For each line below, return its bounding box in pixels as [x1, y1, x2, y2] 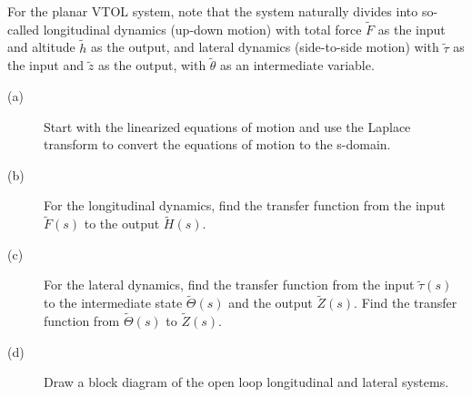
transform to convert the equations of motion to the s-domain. [44, 135, 391, 154]
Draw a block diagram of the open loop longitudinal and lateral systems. [44, 372, 449, 392]
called [7, 19, 39, 38]
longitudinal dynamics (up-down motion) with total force [43, 19, 362, 38]
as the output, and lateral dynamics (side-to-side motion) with [91, 37, 439, 56]
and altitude [7, 37, 75, 56]
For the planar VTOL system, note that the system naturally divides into [7, 2, 418, 20]
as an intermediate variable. [220, 56, 375, 75]
